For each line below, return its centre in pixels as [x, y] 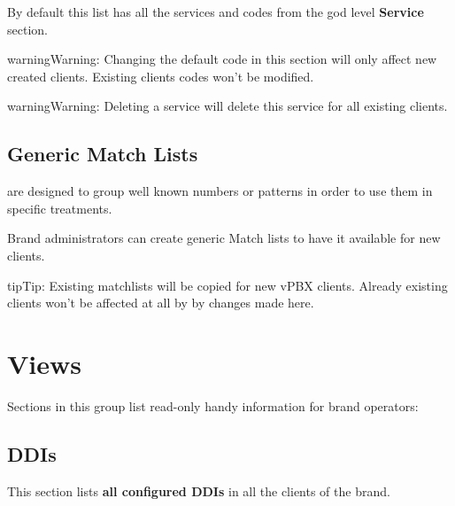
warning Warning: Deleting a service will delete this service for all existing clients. [227, 106]
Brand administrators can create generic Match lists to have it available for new [224, 238]
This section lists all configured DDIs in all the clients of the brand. [199, 490]
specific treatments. [60, 208]
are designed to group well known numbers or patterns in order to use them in [220, 191]
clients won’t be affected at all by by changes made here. [161, 303]
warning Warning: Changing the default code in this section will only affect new [222, 59]
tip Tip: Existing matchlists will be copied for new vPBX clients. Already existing [227, 285]
